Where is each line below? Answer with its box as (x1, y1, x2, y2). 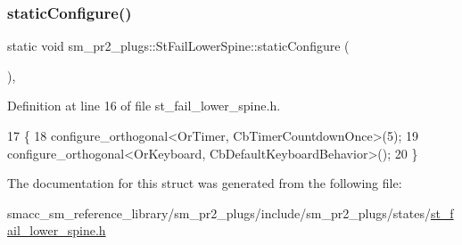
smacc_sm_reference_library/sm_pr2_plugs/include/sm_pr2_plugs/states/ (7, 203, 431, 222)
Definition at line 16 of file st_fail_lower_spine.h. (7, 96, 281, 115)
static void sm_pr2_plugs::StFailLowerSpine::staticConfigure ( (7, 37, 350, 55)
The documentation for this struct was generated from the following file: (7, 174, 402, 192)
